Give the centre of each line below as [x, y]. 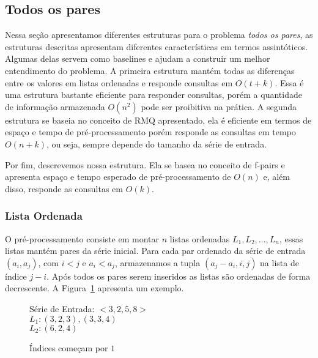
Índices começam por [69, 347]
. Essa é [289, 82]
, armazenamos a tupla [157, 262]
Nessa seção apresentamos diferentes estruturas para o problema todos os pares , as [159, 35]
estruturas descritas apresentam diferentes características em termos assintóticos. [157, 46]
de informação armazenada [55, 106]
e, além [276, 177]
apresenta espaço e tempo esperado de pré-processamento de [118, 177]
